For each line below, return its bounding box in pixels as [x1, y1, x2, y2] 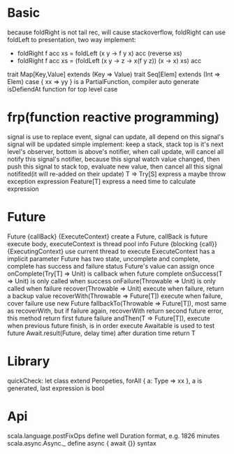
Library [7, 353, 50, 369]
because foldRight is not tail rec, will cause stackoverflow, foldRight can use [7, 28, 226, 36]
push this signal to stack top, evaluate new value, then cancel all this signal [7, 162, 224, 171]
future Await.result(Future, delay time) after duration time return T [7, 329, 196, 337]
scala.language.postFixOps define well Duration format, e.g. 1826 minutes [7, 432, 220, 440]
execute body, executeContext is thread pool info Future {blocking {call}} [7, 239, 218, 248]
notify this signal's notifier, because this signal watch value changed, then [7, 155, 220, 163]
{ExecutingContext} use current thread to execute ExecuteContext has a [7, 247, 215, 255]
